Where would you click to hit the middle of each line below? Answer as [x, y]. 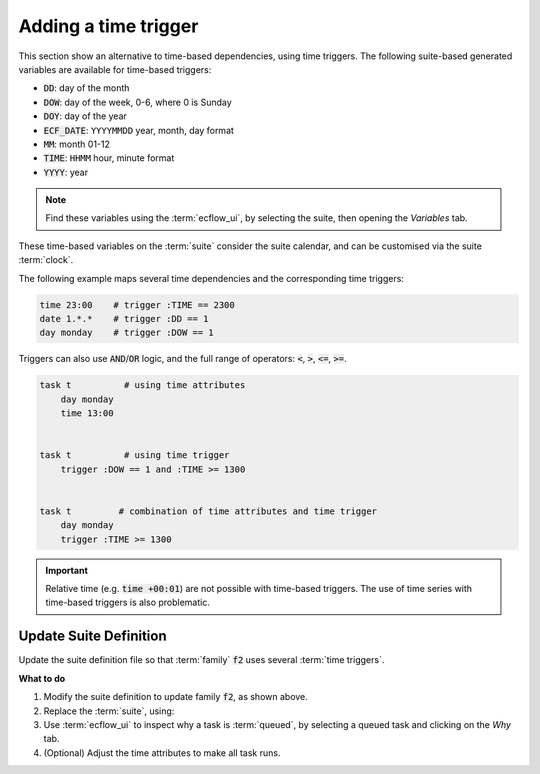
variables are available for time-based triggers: [115, 69]
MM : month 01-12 [76, 144]
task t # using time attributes [142, 385]
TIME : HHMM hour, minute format [109, 158]
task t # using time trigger [134, 455]
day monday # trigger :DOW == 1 [126, 333]
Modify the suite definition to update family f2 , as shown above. [176, 697]
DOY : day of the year [85, 116]
